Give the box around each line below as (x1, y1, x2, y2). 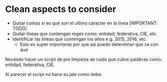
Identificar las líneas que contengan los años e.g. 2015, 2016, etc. (12, 36, 147, 42)
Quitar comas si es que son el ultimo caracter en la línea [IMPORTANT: (12, 20, 158, 26)
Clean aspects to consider (5, 3, 116, 15)
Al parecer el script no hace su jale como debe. (5, 71, 102, 77)
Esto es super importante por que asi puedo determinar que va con (19, 41, 158, 47)
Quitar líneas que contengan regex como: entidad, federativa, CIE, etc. (12, 30, 157, 36)
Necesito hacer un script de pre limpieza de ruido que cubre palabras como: (5, 56, 162, 62)
